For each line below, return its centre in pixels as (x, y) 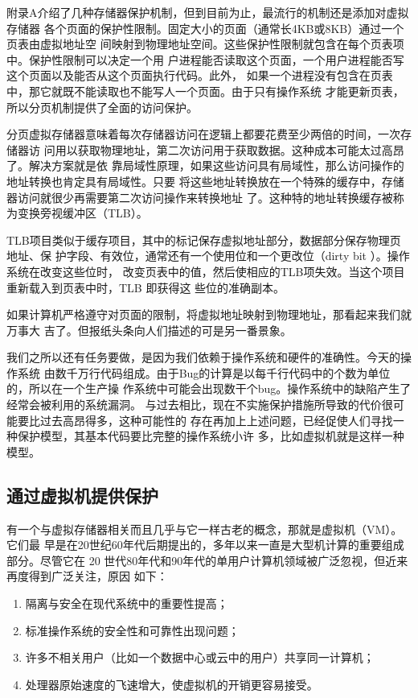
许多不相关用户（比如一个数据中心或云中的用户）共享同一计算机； (200, 657)
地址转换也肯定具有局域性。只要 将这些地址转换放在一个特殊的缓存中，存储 (205, 181)
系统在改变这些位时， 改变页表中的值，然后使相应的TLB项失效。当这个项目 (206, 271)
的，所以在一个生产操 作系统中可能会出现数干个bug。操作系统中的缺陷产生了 (209, 388)
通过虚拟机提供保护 (82, 495)
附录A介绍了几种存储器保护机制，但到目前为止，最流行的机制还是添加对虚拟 (208, 12)
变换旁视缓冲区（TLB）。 (82, 213)
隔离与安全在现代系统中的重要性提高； (127, 603)
